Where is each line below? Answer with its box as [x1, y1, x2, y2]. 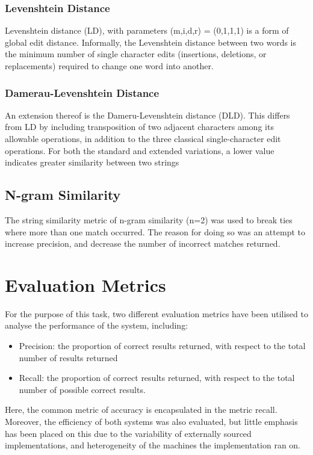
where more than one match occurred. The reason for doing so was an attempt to [5, 225, 305, 238]
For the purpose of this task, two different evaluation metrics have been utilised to [5, 307, 308, 320]
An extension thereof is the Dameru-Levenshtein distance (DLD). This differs [5, 108, 290, 121]
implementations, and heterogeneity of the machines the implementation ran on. [5, 439, 301, 451]
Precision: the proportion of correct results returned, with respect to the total [19, 339, 306, 352]
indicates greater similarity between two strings [5, 156, 179, 169]
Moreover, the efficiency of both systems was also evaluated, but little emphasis [5, 415, 298, 428]
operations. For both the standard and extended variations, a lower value [5, 144, 274, 156]
